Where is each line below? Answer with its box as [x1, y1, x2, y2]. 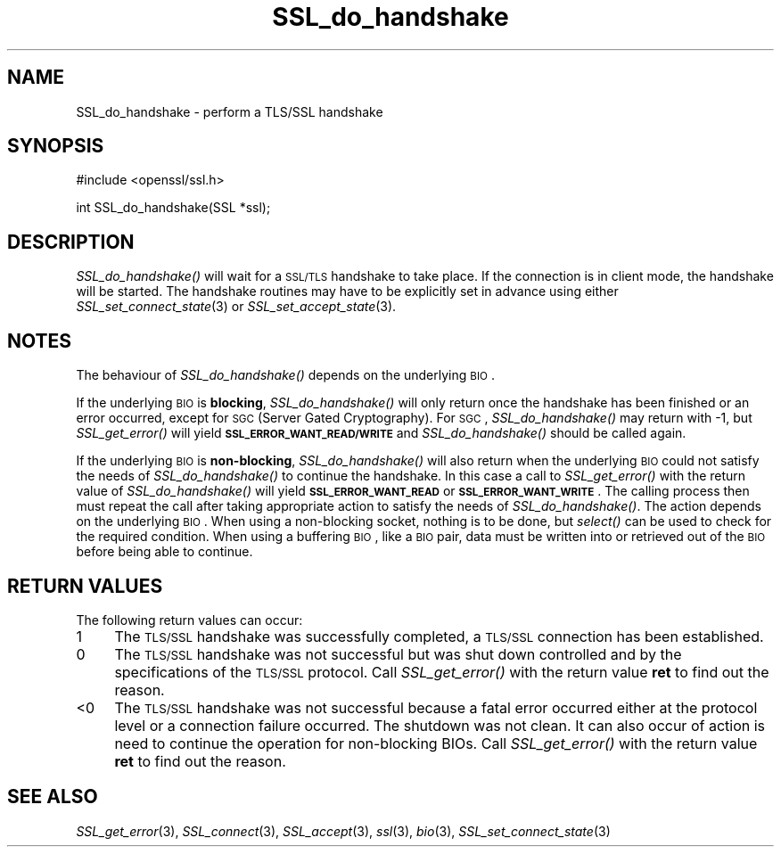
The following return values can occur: [76, 612, 303, 628]
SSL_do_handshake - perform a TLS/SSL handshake [76, 103, 383, 119]
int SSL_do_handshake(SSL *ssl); [76, 200, 271, 216]
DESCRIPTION [7, 230, 135, 253]
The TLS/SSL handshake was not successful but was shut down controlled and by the [114, 645, 682, 663]
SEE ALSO [7, 785, 98, 809]
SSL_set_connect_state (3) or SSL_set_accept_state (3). [76, 299, 397, 315]
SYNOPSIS [7, 135, 104, 158]
